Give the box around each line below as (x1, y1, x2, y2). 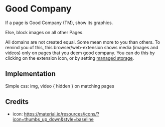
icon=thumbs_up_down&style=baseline (12, 116, 94, 122)
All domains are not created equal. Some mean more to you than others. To (5, 39, 160, 45)
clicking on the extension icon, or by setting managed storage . (5, 55, 134, 61)
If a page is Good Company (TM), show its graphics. (5, 20, 113, 26)
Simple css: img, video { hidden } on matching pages (5, 83, 114, 89)
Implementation (5, 70, 56, 78)
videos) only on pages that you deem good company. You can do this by (5, 50, 155, 56)
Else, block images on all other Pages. (5, 29, 84, 35)
